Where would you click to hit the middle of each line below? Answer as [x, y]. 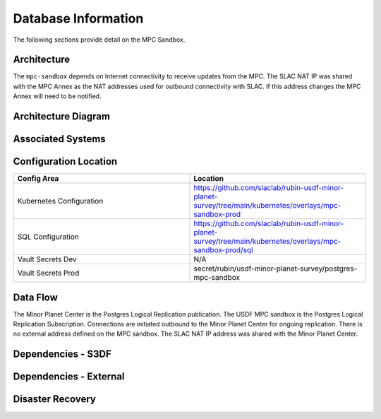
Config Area [38, 179]
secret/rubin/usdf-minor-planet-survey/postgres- [276, 268]
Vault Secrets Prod [48, 273]
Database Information [78, 18]
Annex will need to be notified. [57, 96]
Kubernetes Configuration [60, 201]
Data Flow [35, 297]
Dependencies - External [69, 377]
